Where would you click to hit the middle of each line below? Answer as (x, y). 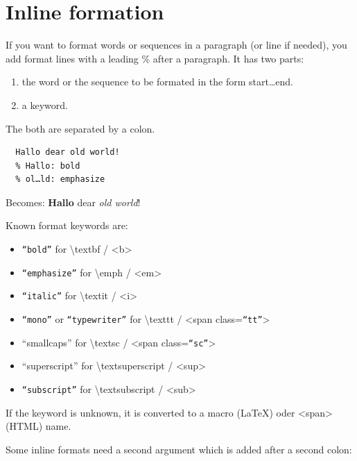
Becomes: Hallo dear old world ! (73, 202)
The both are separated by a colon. (80, 128)
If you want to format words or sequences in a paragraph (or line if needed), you (176, 45)
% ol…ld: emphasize (60, 179)
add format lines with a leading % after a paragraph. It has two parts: (155, 58)
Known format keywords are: (67, 225)
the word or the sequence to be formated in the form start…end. (158, 82)
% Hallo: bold (48, 166)
